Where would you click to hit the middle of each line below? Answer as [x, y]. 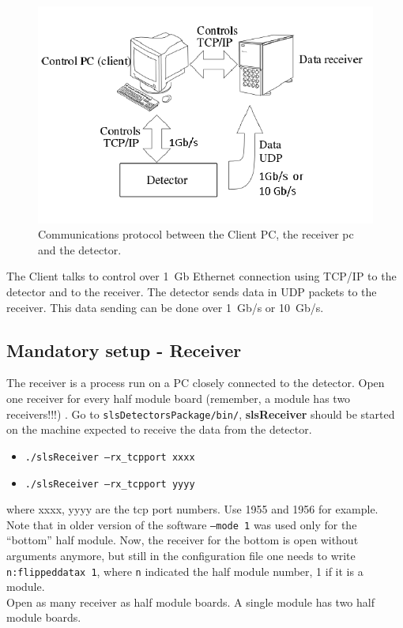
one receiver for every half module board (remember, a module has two [179, 399]
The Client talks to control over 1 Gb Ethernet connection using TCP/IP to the [201, 276]
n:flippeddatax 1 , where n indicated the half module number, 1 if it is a [185, 571]
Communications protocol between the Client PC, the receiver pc [196, 234]
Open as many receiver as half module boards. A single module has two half [190, 602]
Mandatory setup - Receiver [124, 350]
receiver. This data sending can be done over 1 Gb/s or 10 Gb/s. [165, 307]
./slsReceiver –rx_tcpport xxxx [110, 457]
